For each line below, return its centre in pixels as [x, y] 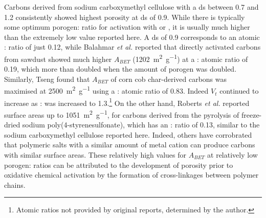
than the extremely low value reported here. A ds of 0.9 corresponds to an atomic [132, 37]
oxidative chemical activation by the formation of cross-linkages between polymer [131, 175]
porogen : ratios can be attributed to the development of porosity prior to [119, 165]
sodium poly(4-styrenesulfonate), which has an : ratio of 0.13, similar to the [141, 125]
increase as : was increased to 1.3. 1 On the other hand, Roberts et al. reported [127, 102]
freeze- [251, 114]
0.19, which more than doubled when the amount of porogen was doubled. [120, 69]
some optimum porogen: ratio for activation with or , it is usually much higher [127, 27]
